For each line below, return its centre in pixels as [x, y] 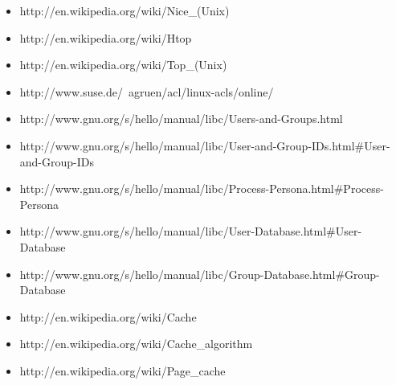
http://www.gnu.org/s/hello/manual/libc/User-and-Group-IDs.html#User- [205, 145]
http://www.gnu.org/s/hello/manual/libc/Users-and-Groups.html [181, 119]
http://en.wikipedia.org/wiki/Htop [106, 37]
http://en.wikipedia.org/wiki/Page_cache [122, 370]
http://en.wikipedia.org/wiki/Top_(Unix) [123, 65]
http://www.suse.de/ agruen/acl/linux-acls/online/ [147, 91]
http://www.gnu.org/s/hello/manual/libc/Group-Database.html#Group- [200, 274]
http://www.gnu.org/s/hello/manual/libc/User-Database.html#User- [191, 231]
